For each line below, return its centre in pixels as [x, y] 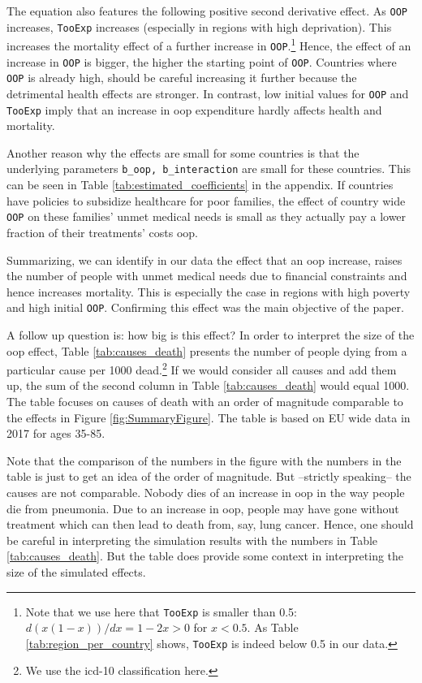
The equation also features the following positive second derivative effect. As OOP [207, 11]
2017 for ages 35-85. [56, 433]
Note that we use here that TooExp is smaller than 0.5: [161, 611]
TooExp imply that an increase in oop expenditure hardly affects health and [194, 109]
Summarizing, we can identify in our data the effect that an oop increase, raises [205, 259]
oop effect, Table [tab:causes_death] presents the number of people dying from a [207, 350]
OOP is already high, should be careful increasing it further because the [182, 78]
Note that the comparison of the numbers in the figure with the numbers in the [204, 460]
